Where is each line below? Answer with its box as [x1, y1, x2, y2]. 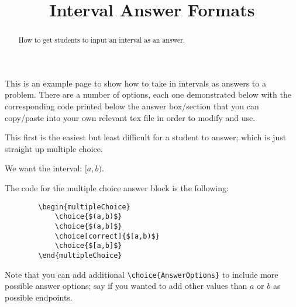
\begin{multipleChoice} [38, 202, 130, 211]
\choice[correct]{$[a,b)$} [54, 232, 160, 240]
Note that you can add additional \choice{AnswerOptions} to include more [5, 268, 278, 280]
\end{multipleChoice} [38, 251, 122, 260]
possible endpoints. [5, 291, 73, 303]
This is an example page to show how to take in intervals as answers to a [5, 77, 266, 89]
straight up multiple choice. [5, 142, 103, 154]
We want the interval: [5, 162, 82, 174]
